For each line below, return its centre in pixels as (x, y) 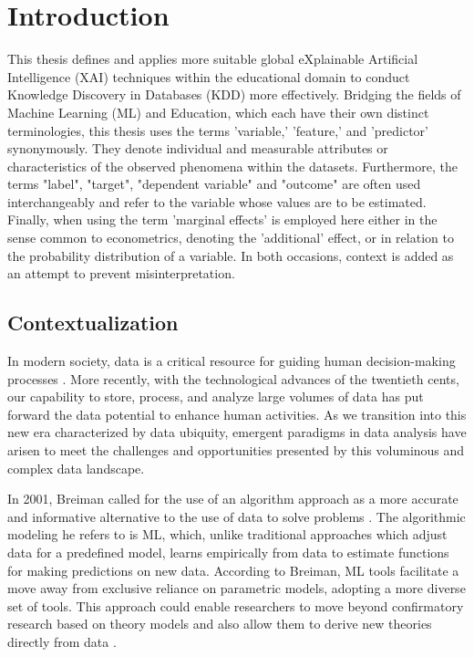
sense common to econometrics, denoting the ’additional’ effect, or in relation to (231, 238)
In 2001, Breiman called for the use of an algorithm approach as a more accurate (233, 499)
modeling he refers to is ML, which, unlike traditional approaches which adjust (227, 534)
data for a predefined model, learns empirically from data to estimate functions (228, 552)
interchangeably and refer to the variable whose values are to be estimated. (217, 201)
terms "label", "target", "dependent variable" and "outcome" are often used (214, 184)
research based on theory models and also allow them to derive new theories (220, 624)
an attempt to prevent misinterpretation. (121, 273)
